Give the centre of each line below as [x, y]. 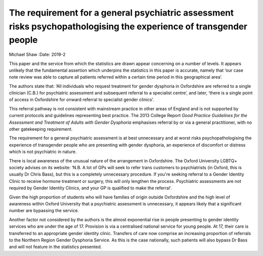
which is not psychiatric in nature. [43, 152]
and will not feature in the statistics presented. [56, 247]
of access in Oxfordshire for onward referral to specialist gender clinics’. [82, 99]
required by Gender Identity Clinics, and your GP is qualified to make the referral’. [91, 188]
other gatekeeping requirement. [41, 129]
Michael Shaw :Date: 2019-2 [37, 55]
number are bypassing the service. [44, 211]
